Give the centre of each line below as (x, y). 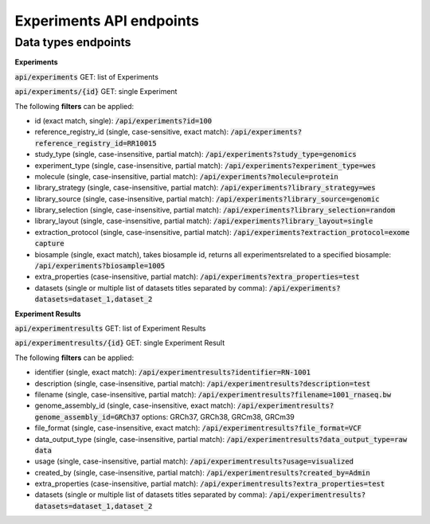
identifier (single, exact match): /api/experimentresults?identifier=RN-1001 (172, 372)
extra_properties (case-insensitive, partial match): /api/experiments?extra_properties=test (197, 277)
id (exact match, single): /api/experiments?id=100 (123, 120)
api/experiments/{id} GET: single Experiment (96, 92)
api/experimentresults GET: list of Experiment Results (110, 328)
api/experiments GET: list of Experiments (87, 76)
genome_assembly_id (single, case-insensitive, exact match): (135, 405)
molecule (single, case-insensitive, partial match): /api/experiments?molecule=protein (186, 176)
